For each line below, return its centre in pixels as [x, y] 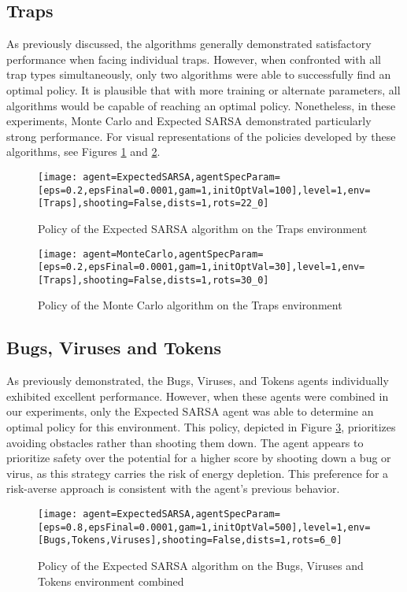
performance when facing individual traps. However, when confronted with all [194, 59]
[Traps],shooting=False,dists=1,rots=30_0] [154, 280]
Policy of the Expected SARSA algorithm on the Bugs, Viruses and [201, 565]
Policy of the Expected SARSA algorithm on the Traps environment [203, 228]
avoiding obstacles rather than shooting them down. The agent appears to [185, 442]
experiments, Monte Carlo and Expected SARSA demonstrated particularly [189, 121]
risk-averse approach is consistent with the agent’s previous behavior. [173, 488]
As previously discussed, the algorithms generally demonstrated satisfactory [189, 44]
